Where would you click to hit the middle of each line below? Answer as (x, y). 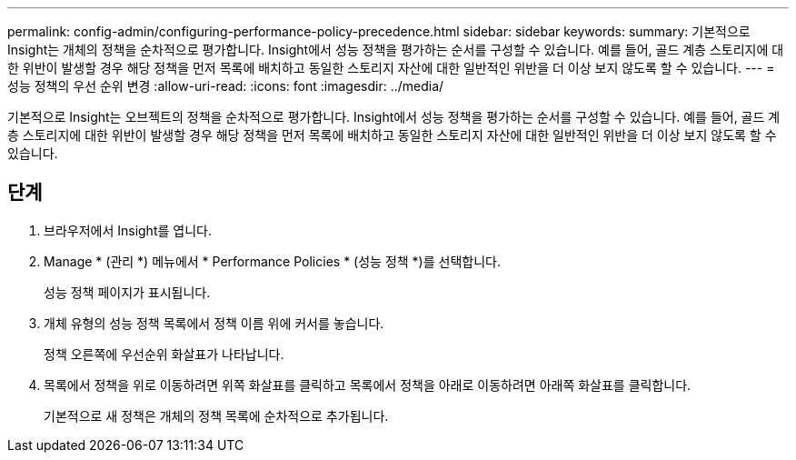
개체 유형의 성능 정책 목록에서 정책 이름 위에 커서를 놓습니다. (214, 323)
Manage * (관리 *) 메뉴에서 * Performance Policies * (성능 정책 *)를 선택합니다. (272, 261)
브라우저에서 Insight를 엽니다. (128, 230)
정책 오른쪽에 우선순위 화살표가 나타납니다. (164, 354)
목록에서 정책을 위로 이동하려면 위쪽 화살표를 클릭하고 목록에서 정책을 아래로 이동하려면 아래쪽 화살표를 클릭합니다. (368, 385)
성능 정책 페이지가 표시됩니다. (127, 292)
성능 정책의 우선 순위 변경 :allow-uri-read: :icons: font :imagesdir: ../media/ (226, 86)
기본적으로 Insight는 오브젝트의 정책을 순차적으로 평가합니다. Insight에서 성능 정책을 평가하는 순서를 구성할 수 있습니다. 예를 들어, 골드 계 (394, 117)
